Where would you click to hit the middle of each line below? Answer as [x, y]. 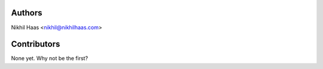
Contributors [36, 44]
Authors [27, 13]
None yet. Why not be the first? [50, 58]
